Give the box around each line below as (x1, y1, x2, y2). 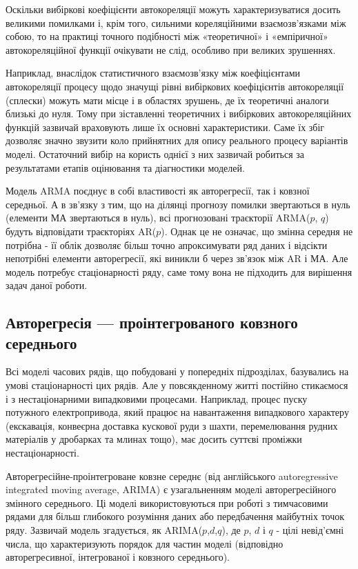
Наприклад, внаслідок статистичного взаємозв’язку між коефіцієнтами (6, 66, 301, 80)
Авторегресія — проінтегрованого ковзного (6, 312, 298, 333)
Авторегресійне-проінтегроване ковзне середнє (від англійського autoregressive (6, 468, 338, 483)
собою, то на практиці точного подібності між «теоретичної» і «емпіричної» (6, 29, 328, 43)
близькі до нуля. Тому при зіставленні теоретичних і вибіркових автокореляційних (6, 106, 352, 121)
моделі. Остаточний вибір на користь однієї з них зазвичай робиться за (6, 146, 305, 161)
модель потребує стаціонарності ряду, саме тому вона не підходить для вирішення (6, 264, 352, 279)
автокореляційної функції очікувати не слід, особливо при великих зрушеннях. (6, 42, 336, 57)
